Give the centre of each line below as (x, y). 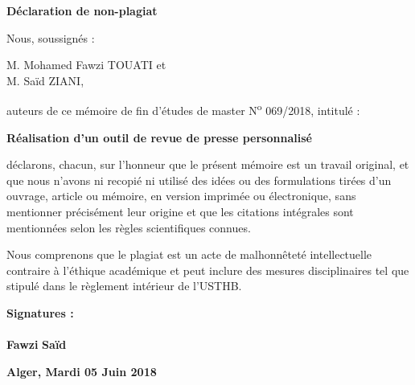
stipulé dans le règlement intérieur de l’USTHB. (124, 286)
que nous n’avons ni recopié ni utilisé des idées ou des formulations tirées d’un (199, 180)
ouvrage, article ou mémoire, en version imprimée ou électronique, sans (181, 196)
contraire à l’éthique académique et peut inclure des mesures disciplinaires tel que (208, 270)
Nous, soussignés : (51, 37)
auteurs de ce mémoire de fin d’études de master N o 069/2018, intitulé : (183, 109)
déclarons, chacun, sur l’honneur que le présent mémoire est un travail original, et (208, 164)
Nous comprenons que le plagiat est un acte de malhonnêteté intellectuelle (189, 254)
